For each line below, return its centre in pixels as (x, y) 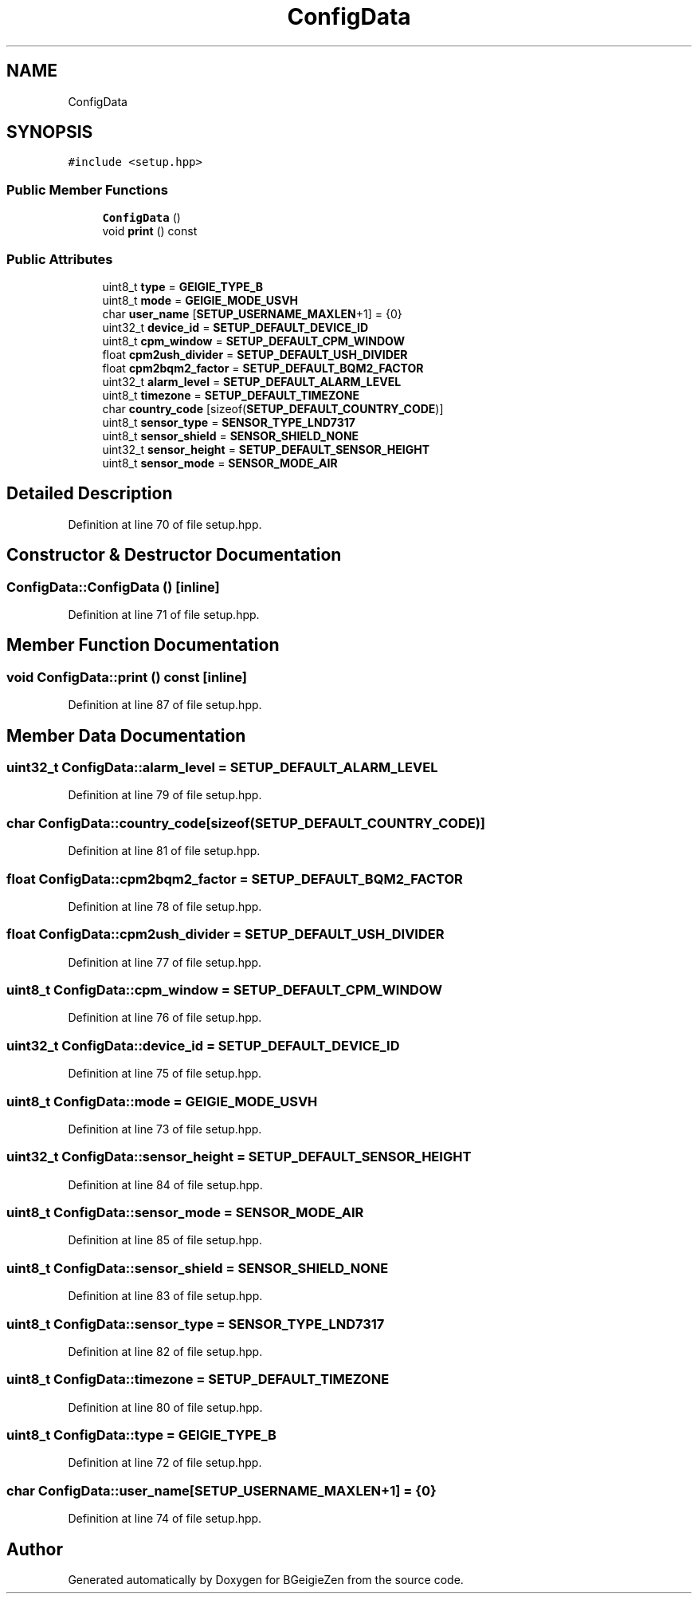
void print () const (150, 231)
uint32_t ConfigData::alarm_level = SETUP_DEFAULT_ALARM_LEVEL (222, 768)
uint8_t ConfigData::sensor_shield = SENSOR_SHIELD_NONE (198, 1268)
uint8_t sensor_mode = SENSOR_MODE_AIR (220, 463)
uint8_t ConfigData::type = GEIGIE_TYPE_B (141, 1435)
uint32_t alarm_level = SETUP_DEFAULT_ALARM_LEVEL (252, 381)
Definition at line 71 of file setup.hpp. (164, 615)
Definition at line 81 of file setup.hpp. (164, 851)
